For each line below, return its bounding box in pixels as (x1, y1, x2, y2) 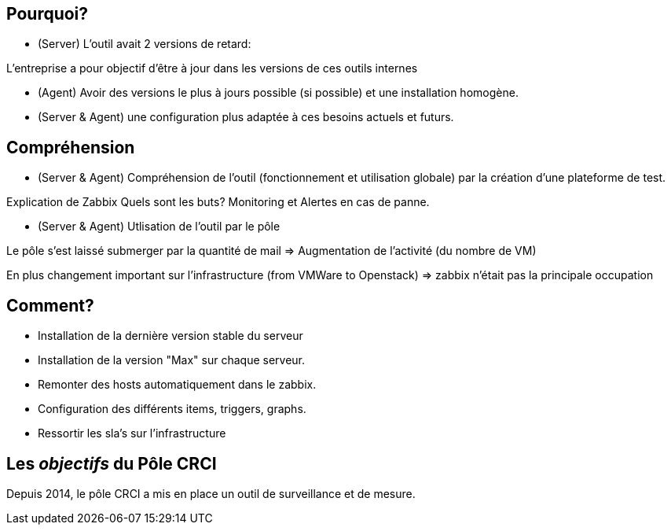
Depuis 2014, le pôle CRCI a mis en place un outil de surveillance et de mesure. (6, 486, 416, 500)
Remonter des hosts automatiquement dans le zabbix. (38, 378, 317, 392)
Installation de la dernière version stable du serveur (38, 329, 303, 343)
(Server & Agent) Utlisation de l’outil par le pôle (38, 219, 280, 234)
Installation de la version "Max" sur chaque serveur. (38, 353, 306, 367)
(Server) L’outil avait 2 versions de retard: (38, 37, 251, 51)
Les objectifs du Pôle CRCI (6, 453, 217, 474)
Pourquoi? (6, 4, 89, 24)
